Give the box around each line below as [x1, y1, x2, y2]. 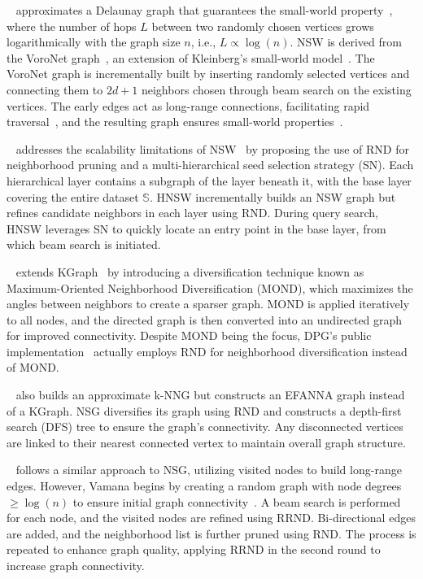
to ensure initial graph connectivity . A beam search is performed [72, 493, 401, 510]
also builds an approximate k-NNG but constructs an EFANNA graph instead [15, 386, 405, 403]
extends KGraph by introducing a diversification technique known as [15, 263, 364, 280]
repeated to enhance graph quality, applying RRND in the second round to [7, 541, 381, 558]
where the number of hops [7, 17, 137, 34]
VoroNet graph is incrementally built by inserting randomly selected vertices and [7, 65, 410, 82]
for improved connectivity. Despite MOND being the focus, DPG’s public [7, 327, 372, 344]
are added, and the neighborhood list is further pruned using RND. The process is [7, 525, 416, 542]
